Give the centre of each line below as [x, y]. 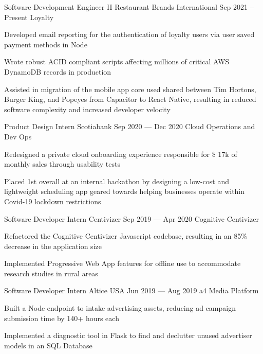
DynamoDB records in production [58, 71]
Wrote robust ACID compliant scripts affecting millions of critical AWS [117, 61]
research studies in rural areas [51, 273]
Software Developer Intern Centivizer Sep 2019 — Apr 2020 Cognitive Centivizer [131, 218]
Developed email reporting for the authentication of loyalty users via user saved [129, 34]
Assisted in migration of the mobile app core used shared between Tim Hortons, [130, 89]
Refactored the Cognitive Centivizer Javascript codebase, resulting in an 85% [126, 236]
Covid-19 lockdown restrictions [53, 201]
